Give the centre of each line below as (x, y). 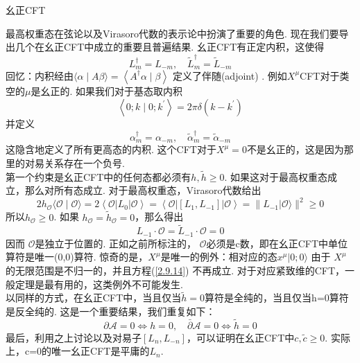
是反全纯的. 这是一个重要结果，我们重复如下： (111, 311)
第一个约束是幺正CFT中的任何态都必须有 (98, 176)
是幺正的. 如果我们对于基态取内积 (107, 90)
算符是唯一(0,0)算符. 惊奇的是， (77, 257)
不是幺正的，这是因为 (295, 149)
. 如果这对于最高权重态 (276, 176)
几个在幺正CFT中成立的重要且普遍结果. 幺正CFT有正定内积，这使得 (170, 47)
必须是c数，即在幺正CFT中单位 (277, 243)
